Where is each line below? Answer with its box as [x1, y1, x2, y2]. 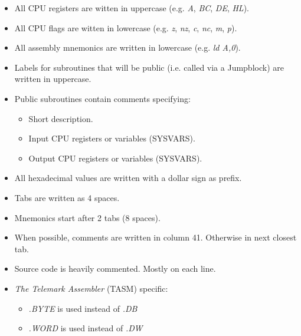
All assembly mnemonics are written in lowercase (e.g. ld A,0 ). [14, 41, 241, 54]
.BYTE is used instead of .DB [28, 302, 138, 314]
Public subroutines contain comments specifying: [14, 92, 191, 104]
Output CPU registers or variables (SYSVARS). [28, 151, 202, 164]
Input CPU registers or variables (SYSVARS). [28, 132, 195, 144]
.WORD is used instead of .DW [28, 322, 143, 334]
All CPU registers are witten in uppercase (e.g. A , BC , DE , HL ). [14, 2, 249, 14]
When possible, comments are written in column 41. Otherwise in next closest [14, 231, 297, 243]
